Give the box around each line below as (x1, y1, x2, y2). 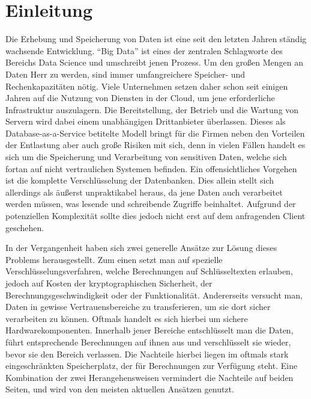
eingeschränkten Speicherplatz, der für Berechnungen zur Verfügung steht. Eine (5, 359, 298, 372)
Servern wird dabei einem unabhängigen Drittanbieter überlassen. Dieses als (5, 115, 286, 128)
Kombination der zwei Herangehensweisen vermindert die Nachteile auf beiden (5, 371, 294, 383)
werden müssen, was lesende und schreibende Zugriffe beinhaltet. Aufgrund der (5, 197, 296, 210)
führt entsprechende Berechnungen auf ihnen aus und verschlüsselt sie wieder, (5, 335, 291, 348)
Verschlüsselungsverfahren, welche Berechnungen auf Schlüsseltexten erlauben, (5, 265, 293, 277)
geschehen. (5, 221, 44, 234)
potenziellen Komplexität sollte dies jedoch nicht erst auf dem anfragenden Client (5, 209, 306, 222)
